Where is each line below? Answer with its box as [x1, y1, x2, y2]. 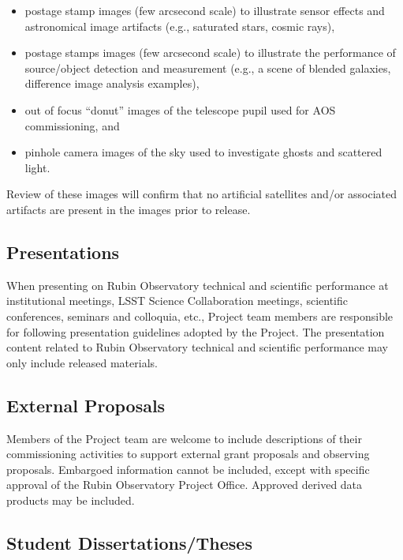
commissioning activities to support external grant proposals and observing [6, 445, 370, 462]
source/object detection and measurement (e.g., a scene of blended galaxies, [24, 59, 391, 76]
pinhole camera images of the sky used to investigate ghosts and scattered [24, 144, 382, 160]
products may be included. [6, 491, 135, 508]
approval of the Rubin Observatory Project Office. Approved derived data [6, 476, 363, 493]
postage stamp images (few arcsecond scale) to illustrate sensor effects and [24, 2, 385, 18]
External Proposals [6, 393, 166, 417]
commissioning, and [24, 117, 120, 133]
